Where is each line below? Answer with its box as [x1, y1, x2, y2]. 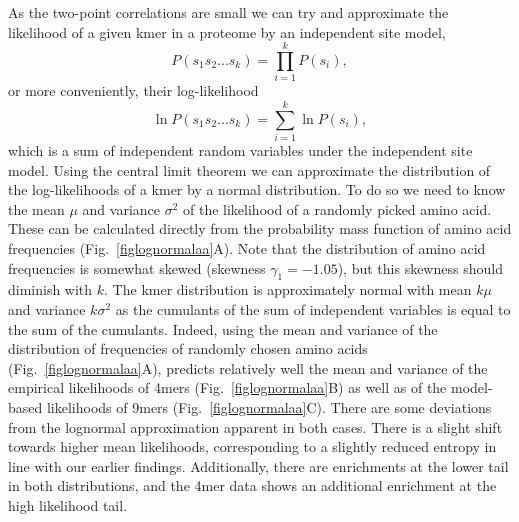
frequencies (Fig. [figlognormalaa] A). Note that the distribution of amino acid [8, 238, 486, 258]
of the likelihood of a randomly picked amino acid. [183, 198, 492, 219]
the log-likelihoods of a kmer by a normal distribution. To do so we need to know [8, 179, 506, 200]
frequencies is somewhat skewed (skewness [8, 257, 266, 278]
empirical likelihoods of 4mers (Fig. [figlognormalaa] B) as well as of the [8, 377, 447, 398]
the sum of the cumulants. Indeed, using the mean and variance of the [8, 318, 438, 339]
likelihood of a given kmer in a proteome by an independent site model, [8, 21, 446, 42]
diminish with [8, 279, 93, 300]
